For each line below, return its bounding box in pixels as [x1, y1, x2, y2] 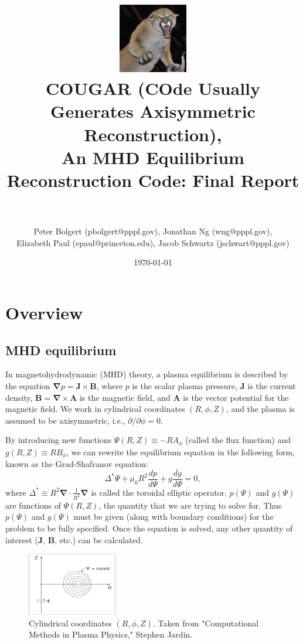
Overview [5, 300, 83, 324]
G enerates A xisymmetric [50, 99, 256, 123]
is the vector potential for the [183, 391, 289, 403]
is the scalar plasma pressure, [132, 379, 237, 391]
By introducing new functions [5, 434, 112, 446]
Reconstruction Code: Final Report [6, 168, 299, 192]
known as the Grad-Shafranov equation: [5, 458, 148, 470]
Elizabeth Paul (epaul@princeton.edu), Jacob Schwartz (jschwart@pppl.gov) [16, 236, 290, 248]
